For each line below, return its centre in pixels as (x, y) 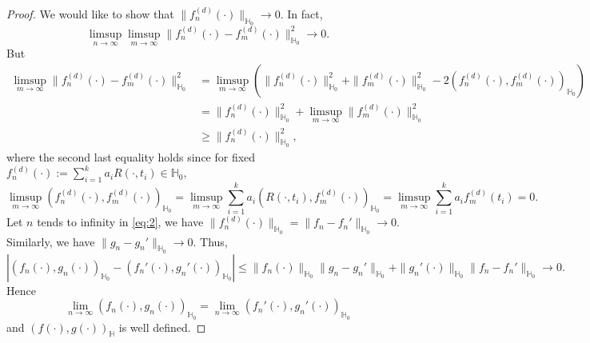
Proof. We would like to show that (90, 14)
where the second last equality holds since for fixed (131, 156)
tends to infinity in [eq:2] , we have (120, 222)
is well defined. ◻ (162, 327)
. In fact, (301, 14)
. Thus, (210, 241)
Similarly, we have (51, 241)
